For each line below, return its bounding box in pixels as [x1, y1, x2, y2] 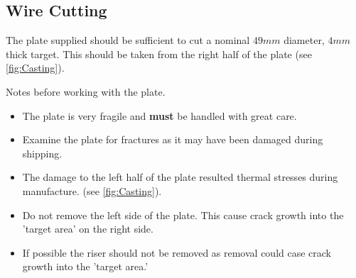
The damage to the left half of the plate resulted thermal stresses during [22, 169, 338, 184]
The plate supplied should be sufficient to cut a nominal [6, 33, 250, 48]
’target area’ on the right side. [22, 221, 153, 236]
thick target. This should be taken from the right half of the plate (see [6, 46, 312, 61]
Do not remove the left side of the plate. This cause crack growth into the [22, 207, 344, 222]
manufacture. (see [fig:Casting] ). [22, 183, 162, 198]
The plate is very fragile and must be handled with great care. [22, 108, 297, 123]
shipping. [22, 145, 63, 160]
